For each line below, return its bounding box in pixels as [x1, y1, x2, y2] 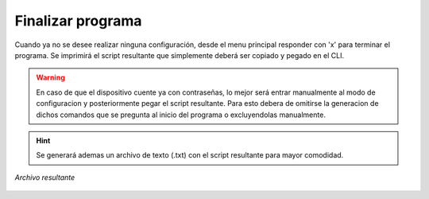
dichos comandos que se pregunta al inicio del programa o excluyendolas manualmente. [36, 110, 326, 119]
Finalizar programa [14, 12, 142, 29]
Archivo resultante [14, 172, 75, 182]
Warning [36, 72, 65, 83]
